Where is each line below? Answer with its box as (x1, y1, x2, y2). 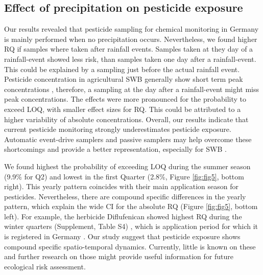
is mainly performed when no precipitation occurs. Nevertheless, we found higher (4, 33, 257, 44)
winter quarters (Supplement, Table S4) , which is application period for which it (4, 221, 258, 232)
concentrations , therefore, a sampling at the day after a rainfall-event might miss (4, 83, 259, 94)
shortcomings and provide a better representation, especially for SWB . (4, 144, 227, 154)
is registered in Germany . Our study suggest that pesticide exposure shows (4, 231, 241, 242)
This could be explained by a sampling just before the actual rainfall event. (4, 63, 240, 74)
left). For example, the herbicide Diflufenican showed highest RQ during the (4, 211, 242, 221)
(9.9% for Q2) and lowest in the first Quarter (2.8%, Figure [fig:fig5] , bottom (4, 171, 244, 181)
